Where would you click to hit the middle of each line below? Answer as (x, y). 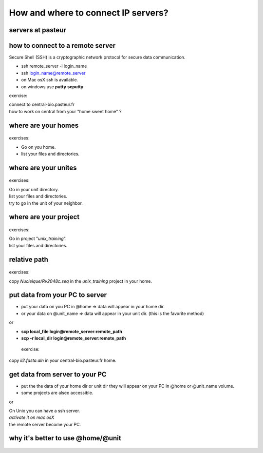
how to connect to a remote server (62, 46)
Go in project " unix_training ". (38, 238)
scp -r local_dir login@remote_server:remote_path (74, 338)
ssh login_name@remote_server (53, 73)
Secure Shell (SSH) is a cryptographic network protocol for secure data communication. (97, 57)
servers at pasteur (38, 30)
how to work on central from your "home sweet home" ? (65, 111)
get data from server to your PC (58, 374)
